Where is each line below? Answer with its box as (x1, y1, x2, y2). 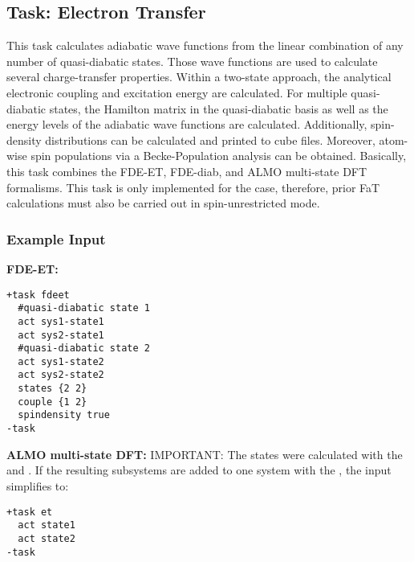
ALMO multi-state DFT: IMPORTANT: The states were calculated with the (6, 445, 403, 462)
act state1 (18, 519, 75, 531)
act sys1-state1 (18, 315, 104, 327)
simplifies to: (6, 477, 69, 494)
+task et (6, 506, 53, 518)
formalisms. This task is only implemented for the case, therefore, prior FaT (6, 178, 380, 195)
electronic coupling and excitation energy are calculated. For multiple (6, 84, 347, 101)
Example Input (6, 228, 106, 248)
